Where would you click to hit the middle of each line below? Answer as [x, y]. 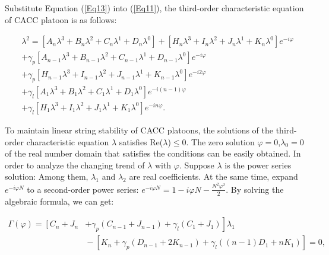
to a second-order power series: [83, 189]
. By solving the [255, 189]
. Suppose [197, 165]
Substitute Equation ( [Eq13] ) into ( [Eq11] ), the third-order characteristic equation [154, 8]
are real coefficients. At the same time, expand [213, 176]
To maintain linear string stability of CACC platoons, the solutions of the [139, 130]
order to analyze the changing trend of [75, 165]
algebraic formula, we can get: [59, 201]
